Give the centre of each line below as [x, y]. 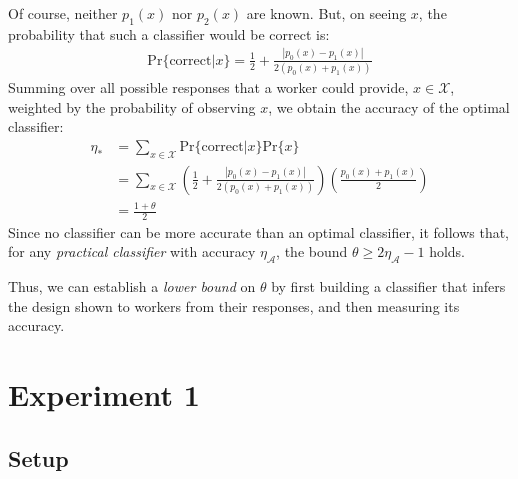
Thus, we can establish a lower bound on [132, 286]
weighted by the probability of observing [132, 106]
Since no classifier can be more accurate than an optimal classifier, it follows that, [259, 231]
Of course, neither [63, 13]
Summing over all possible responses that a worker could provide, [208, 87]
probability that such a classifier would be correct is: [169, 33]
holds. [447, 251]
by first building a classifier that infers [388, 286]
